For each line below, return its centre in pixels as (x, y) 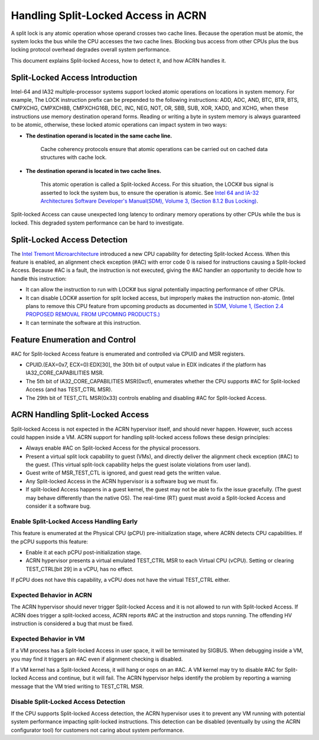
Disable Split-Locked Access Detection (68, 701)
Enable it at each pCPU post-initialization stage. (84, 552)
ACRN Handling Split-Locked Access (80, 415)
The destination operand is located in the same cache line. (99, 136)
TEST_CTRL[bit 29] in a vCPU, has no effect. (80, 569)
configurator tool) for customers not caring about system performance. (97, 730)
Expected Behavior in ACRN (51, 595)
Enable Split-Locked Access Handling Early (74, 521)
